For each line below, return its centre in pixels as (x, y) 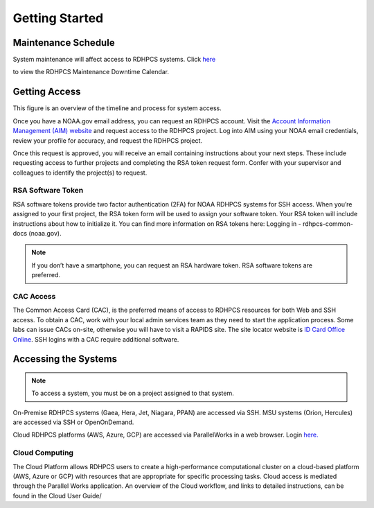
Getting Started (58, 18)
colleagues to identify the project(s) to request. (80, 173)
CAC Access (34, 296)
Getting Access (47, 92)
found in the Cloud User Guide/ (57, 496)
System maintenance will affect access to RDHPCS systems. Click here (114, 60)
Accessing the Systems (65, 359)
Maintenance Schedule (64, 43)
